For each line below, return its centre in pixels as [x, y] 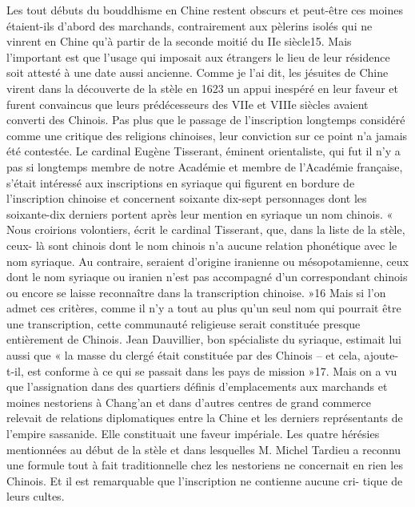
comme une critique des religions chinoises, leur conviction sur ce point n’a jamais [207, 135]
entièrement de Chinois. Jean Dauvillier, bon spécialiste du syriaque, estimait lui [204, 339]
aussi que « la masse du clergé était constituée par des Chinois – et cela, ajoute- [203, 355]
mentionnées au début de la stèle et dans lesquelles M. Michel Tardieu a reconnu [204, 449]
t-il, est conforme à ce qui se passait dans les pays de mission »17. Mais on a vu [202, 370]
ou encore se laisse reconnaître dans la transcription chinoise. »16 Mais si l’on [196, 292]
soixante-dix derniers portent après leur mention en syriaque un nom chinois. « [200, 213]
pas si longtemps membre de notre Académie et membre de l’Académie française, [205, 166]
